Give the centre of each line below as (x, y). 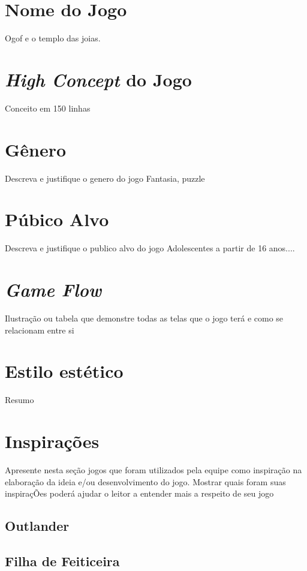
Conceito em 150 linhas (48, 108)
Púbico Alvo (57, 219)
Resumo (19, 400)
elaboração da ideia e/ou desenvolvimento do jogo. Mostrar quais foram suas (145, 481)
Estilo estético (64, 371)
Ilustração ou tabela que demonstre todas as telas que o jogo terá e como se (144, 318)
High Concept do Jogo (98, 79)
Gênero (36, 149)
